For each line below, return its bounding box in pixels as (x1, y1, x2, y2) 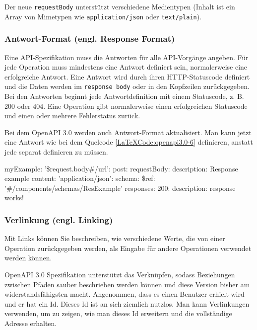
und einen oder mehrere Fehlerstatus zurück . (4, 110, 140, 121)
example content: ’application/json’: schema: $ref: (4, 173, 155, 183)
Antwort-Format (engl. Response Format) (4, 32, 175, 45)
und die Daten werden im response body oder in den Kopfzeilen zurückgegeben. (4, 81, 250, 91)
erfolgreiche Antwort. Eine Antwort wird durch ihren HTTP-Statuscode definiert (4, 71, 250, 82)
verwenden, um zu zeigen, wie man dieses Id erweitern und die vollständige (4, 308, 232, 319)
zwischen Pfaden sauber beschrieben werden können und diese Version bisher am (4, 279, 250, 289)
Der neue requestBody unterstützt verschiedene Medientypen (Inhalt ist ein (4, 1, 235, 11)
